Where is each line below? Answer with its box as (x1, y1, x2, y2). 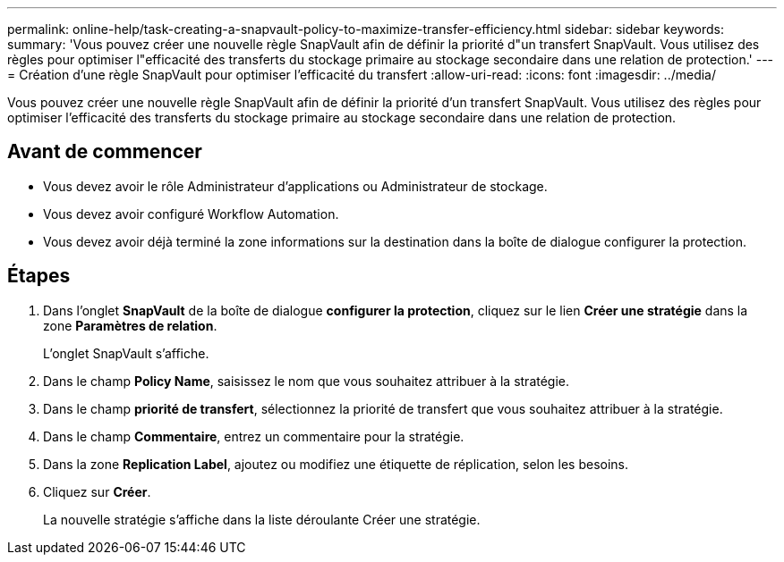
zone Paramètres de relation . (43, 317, 217, 333)
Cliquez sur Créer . (43, 483, 151, 499)
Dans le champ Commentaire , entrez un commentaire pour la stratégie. (43, 428, 464, 444)
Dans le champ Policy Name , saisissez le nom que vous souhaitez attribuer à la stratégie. (43, 373, 570, 389)
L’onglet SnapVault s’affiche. (43, 345, 209, 361)
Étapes (7, 264, 71, 288)
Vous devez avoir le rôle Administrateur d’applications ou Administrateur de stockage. (43, 178, 548, 194)
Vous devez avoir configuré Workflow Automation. (43, 206, 339, 222)
